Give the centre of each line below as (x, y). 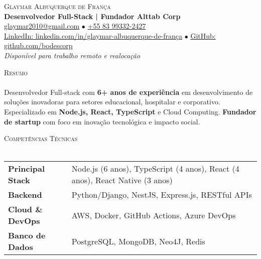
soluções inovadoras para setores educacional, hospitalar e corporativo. (112, 102)
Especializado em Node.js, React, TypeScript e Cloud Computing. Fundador (130, 111)
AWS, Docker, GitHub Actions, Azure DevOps (154, 215)
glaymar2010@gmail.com (42, 26)
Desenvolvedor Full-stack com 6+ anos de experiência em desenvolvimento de (128, 92)
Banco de (27, 235)
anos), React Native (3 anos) (122, 180)
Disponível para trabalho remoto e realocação (72, 55)
